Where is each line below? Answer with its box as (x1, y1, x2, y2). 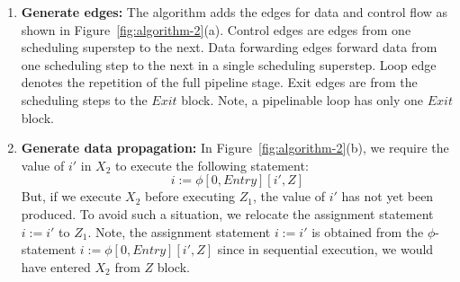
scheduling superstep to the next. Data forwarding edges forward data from (21, 38, 437, 57)
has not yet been (341, 187, 434, 206)
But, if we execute (21, 187, 122, 206)
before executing (145, 187, 236, 206)
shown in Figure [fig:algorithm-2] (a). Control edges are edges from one (21, 20, 411, 39)
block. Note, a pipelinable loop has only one (181, 90, 424, 109)
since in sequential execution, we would (217, 240, 434, 259)
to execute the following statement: (115, 155, 309, 174)
